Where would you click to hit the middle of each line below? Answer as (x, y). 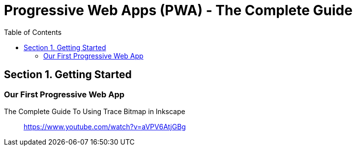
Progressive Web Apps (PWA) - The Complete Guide (178, 10)
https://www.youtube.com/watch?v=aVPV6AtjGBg (105, 126)
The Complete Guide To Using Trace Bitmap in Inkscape (95, 111)
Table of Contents (33, 32)
